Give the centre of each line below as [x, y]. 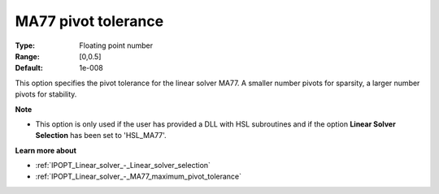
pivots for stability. [46, 94]
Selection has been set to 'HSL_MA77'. [101, 136]
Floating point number [116, 45]
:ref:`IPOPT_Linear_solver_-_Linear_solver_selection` [123, 166]
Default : [29, 68]
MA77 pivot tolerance [89, 21]
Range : [27, 56]
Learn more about [46, 150]
